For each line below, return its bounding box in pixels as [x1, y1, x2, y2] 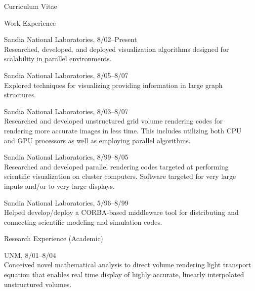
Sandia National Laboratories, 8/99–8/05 [4, 152, 128, 162]
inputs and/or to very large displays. [4, 180, 115, 191]
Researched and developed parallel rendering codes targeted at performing [4, 161, 229, 171]
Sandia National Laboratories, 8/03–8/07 [4, 106, 128, 116]
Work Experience [4, 17, 56, 28]
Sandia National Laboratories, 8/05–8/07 [4, 70, 128, 80]
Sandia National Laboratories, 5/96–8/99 [4, 197, 128, 208]
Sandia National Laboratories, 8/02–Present [4, 34, 137, 44]
